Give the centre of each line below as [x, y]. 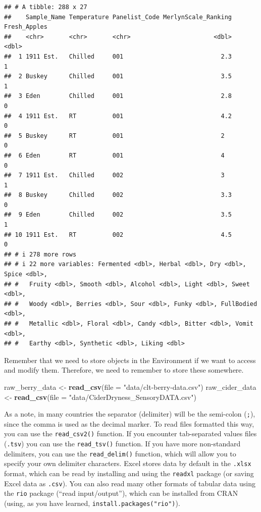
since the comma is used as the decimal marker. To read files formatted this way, [129, 423]
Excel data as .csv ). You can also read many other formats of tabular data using [130, 483]
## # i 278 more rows [40, 254]
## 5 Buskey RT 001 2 [114, 136]
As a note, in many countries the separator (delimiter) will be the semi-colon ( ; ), [130, 414]
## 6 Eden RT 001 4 [114, 155]
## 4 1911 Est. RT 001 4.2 [118, 116]
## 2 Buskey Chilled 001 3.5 [118, 76]
